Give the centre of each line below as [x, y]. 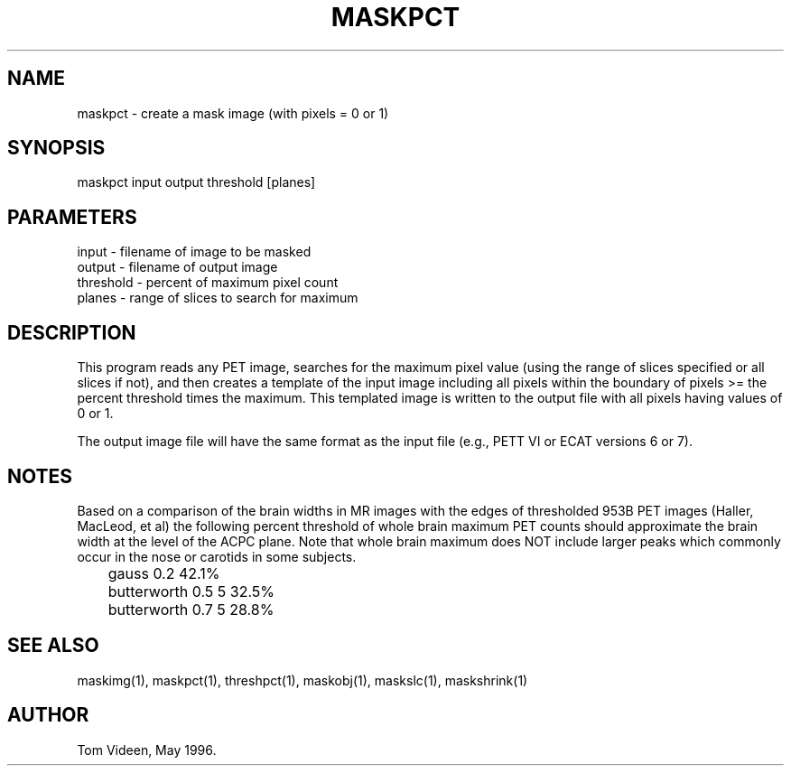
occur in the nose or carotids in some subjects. [217, 556]
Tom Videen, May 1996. [147, 750]
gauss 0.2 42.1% [164, 573]
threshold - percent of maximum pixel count [208, 283]
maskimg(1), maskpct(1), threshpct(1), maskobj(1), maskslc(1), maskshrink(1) [302, 680]
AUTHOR [48, 715]
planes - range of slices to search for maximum [218, 298]
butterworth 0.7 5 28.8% [191, 609]
